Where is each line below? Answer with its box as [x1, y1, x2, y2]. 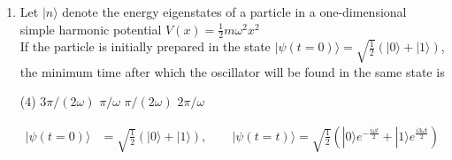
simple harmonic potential [19, 19, 162, 38]
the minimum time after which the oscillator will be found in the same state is [19, 62, 445, 80]
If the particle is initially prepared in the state [19, 37, 271, 56]
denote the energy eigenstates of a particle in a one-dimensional [62, 3, 407, 20]
